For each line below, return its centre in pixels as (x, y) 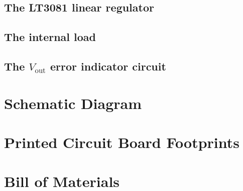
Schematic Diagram (73, 103)
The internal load (50, 37)
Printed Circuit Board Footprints (122, 142)
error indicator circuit (108, 66)
